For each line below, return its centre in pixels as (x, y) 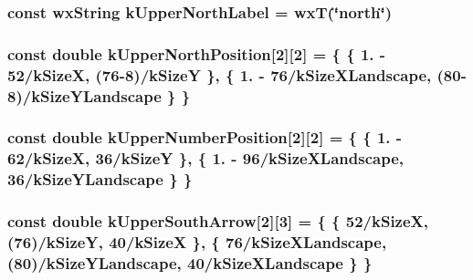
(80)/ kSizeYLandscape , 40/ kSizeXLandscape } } (190, 262)
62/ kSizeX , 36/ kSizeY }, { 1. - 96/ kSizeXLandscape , (205, 158)
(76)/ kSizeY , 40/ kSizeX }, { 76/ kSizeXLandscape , (197, 242)
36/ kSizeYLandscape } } (100, 179)
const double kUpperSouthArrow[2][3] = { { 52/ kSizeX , (218, 221)
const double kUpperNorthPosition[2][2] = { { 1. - (197, 53)
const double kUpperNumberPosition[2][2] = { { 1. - (205, 137)
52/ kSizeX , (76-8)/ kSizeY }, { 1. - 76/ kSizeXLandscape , (220, 74)
